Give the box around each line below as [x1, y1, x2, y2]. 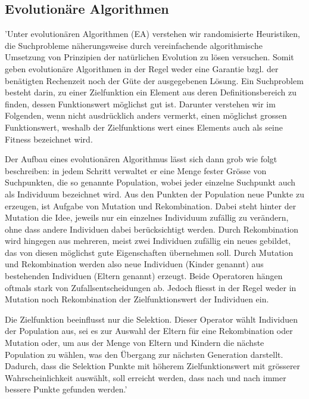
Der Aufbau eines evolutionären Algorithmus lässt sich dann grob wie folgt [5, 153, 277, 165]
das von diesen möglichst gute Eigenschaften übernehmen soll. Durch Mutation [5, 246, 294, 258]
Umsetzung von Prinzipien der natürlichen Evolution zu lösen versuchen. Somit [5, 51, 294, 63]
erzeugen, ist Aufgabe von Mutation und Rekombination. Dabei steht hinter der [5, 199, 296, 212]
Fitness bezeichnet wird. [5, 132, 93, 145]
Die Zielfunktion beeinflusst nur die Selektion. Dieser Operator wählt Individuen [5, 313, 298, 325]
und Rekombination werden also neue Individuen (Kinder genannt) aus [5, 258, 264, 270]
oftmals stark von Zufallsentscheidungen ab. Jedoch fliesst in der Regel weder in [5, 281, 296, 293]
